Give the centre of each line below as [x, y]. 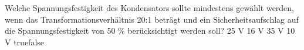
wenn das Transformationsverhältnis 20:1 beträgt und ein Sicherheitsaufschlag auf [152, 19]
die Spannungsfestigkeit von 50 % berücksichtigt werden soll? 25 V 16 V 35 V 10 [150, 31]
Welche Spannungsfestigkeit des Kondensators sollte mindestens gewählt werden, [150, 8]
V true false [25, 42]
